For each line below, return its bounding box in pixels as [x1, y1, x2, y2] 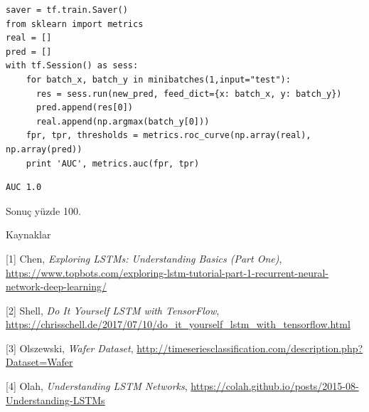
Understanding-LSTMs [6, 392, 105, 407]
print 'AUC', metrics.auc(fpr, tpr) [26, 158, 200, 169]
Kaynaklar [6, 227, 51, 242]
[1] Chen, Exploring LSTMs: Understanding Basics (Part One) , [6, 250, 282, 265]
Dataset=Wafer [6, 354, 73, 369]
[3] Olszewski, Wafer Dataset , [6, 340, 134, 355]
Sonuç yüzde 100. [6, 203, 81, 218]
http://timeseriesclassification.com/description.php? [137, 340, 363, 355]
